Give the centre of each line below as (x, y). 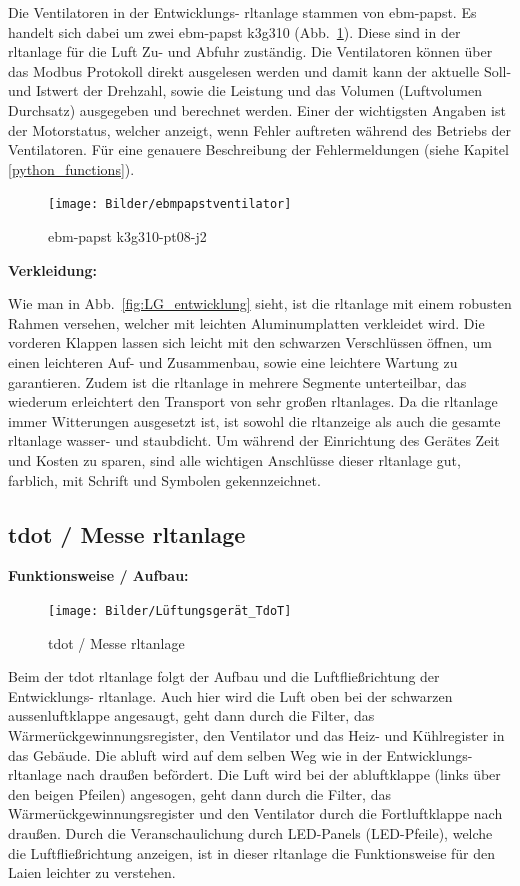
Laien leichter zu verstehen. (92, 872)
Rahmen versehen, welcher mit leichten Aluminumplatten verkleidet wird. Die (246, 322)
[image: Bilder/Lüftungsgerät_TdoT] (170, 610)
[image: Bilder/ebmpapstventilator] (170, 204)
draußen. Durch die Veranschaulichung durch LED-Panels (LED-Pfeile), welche (250, 832)
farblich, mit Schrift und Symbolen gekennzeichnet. (164, 479)
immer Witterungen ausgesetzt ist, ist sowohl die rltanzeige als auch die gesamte (254, 420)
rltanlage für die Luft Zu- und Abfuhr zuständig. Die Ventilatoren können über (250, 51)
